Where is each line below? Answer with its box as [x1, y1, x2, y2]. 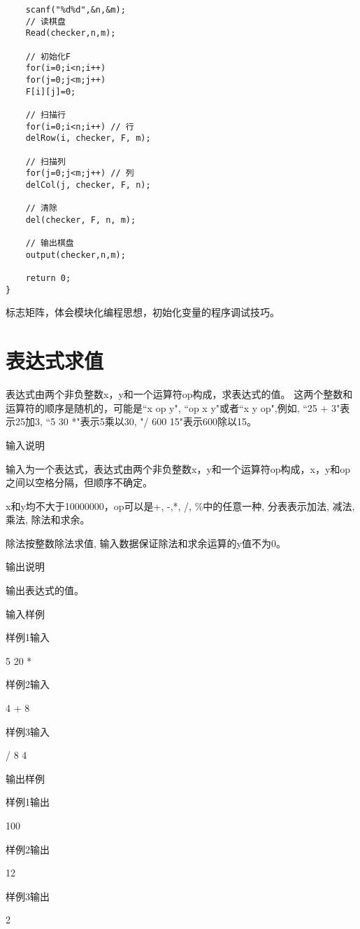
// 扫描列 [25, 156, 66, 167]
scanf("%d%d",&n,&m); [25, 5, 126, 15]
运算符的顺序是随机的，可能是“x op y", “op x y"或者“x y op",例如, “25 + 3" [6, 400, 340, 415]
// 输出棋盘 [25, 238, 74, 249]
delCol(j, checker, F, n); [25, 179, 151, 190]
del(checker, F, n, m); [25, 214, 136, 225]
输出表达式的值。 [6, 583, 84, 598]
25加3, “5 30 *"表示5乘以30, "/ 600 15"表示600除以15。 [15, 414, 257, 429]
